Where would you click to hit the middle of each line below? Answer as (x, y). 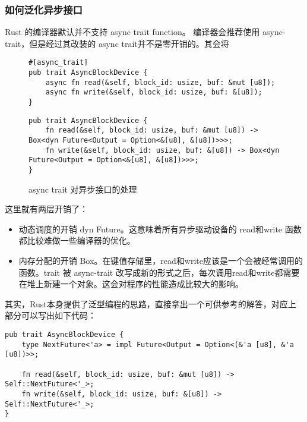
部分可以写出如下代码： (50, 315)
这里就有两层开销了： (46, 209)
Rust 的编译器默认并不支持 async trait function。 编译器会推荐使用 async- (145, 32)
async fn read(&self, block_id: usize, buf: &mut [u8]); (160, 82)
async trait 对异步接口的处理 (83, 189)
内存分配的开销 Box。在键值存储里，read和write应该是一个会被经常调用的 (161, 260)
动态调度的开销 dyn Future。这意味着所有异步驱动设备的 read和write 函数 (160, 229)
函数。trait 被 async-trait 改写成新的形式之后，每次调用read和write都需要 (159, 272)
